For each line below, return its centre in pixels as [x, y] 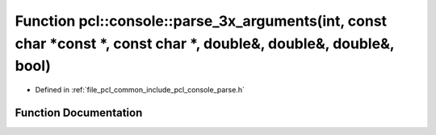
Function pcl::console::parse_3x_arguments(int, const [201, 21]
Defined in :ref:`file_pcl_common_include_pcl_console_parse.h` [140, 90]
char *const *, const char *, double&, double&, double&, [205, 43]
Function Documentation [79, 112]
